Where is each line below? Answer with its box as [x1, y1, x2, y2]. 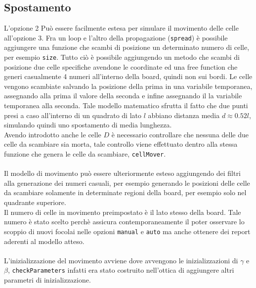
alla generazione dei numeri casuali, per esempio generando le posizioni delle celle [4, 177, 250, 188]
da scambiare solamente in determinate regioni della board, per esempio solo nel [4, 187, 247, 198]
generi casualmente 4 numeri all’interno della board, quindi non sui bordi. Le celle [4, 71, 253, 82]
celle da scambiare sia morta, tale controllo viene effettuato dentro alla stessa [4, 139, 238, 149]
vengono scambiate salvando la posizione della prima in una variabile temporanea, [4, 81, 253, 91]
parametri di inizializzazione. [4, 274, 91, 285]
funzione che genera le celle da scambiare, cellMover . [4, 149, 166, 159]
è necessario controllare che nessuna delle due [111, 129, 249, 139]
